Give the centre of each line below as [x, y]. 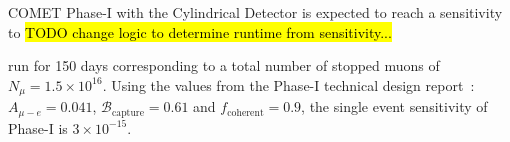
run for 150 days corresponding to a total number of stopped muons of [224, 65]
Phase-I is [38, 127]
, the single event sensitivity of [394, 106]
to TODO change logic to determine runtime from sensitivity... [200, 31]
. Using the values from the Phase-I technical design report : [288, 84]
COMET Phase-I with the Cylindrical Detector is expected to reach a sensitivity [255, 12]
